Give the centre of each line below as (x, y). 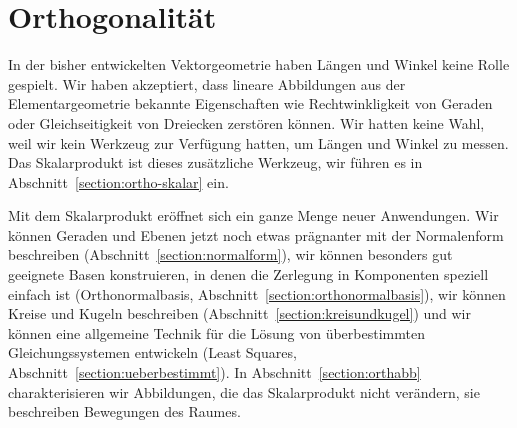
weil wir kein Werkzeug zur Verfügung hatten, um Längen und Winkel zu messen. (258, 142)
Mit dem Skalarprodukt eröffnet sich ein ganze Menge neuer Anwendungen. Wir (253, 215)
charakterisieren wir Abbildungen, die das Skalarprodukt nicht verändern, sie (244, 391)
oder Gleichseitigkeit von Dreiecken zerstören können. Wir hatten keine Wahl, (246, 122)
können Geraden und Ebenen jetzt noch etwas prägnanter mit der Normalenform (256, 234)
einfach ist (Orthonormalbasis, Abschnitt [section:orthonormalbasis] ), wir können (257, 293)
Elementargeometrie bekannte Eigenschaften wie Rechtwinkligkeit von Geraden (250, 103)
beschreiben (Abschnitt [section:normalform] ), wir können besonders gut (230, 254)
